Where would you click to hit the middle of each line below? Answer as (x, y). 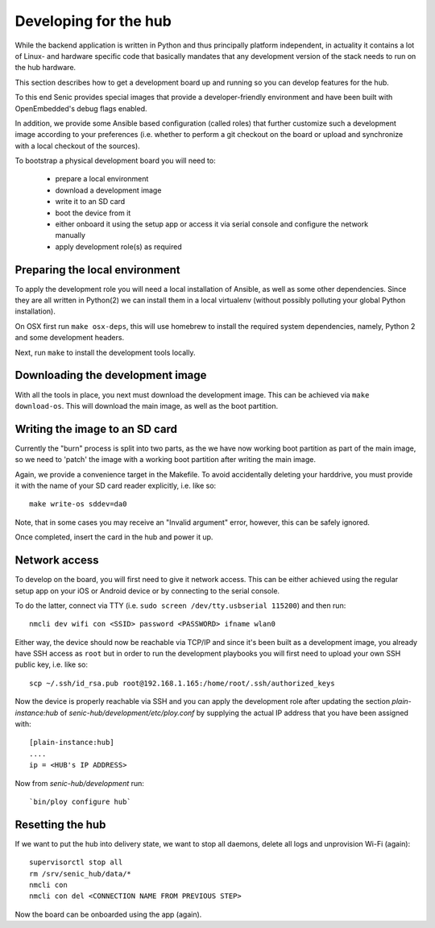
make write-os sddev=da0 (78, 504)
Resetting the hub (60, 824)
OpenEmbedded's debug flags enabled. (81, 108)
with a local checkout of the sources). (77, 146)
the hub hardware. (46, 68)
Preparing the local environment (97, 270)
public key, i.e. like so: (52, 664)
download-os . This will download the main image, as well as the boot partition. (146, 406)
